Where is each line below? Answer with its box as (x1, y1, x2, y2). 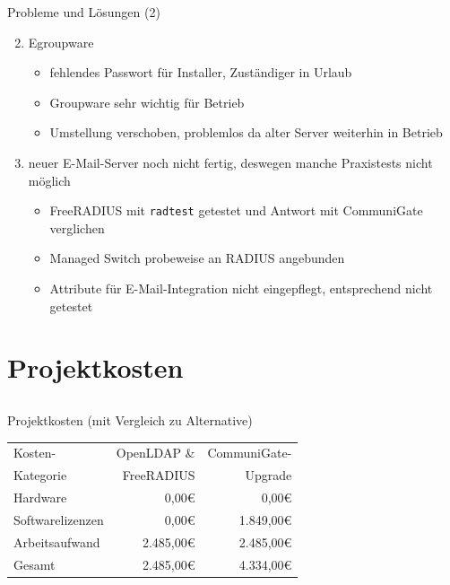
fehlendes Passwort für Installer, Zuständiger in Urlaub (49, 63, 352, 82)
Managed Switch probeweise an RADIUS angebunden (49, 249, 345, 267)
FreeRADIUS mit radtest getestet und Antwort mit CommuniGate (49, 201, 423, 220)
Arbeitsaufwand (13, 532, 100, 551)
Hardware (13, 487, 67, 506)
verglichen (49, 218, 105, 237)
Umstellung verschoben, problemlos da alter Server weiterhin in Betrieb (49, 123, 443, 142)
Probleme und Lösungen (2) (7, 3, 160, 21)
